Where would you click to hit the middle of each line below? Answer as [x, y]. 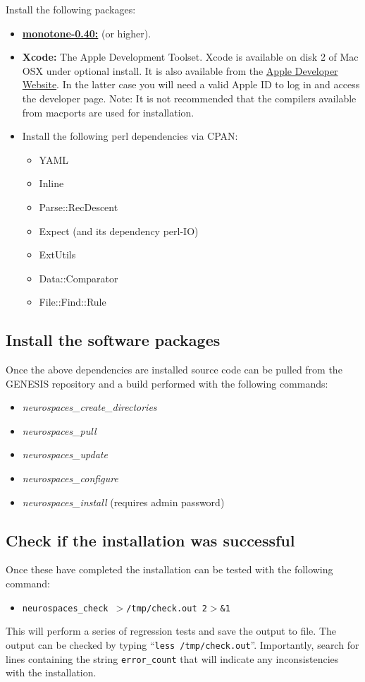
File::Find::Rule [73, 302]
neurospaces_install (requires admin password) [123, 502]
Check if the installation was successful [150, 540]
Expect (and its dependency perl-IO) [119, 231]
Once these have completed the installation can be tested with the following [169, 569]
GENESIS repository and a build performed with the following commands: [167, 383]
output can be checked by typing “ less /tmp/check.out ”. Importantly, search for [182, 644]
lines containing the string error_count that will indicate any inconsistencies [172, 658]
